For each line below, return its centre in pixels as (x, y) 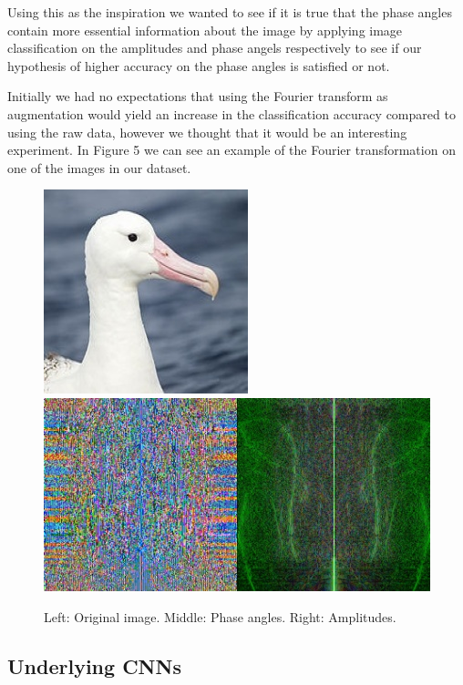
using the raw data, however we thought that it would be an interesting (207, 132)
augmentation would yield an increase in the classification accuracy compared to (231, 113)
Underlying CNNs (94, 665)
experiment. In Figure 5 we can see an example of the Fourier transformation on (231, 150)
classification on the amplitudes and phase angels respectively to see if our (215, 48)
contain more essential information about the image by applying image (205, 30)
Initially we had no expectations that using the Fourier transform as (198, 96)
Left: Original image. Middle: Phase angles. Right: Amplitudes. (220, 616)
